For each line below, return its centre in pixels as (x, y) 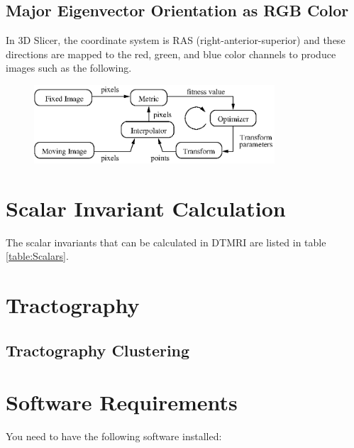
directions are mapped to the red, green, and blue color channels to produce (171, 54)
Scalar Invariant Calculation (146, 208)
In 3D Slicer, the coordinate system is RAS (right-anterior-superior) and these (176, 40)
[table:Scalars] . (37, 256)
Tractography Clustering (98, 350)
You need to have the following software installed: (114, 436)
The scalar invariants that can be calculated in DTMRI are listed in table (166, 242)
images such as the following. (69, 68)
